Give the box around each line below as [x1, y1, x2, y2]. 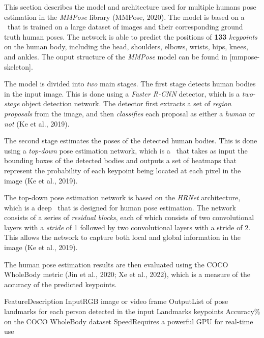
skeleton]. [4, 61, 33, 72]
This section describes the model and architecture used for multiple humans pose [4, 2, 256, 12]
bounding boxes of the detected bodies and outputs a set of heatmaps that [4, 155, 237, 166]
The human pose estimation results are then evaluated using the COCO [4, 259, 228, 269]
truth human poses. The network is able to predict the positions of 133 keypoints [4, 31, 257, 42]
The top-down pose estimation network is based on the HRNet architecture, [4, 192, 241, 203]
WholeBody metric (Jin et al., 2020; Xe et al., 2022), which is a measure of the [4, 269, 250, 280]
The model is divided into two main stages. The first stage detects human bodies [4, 78, 256, 89]
